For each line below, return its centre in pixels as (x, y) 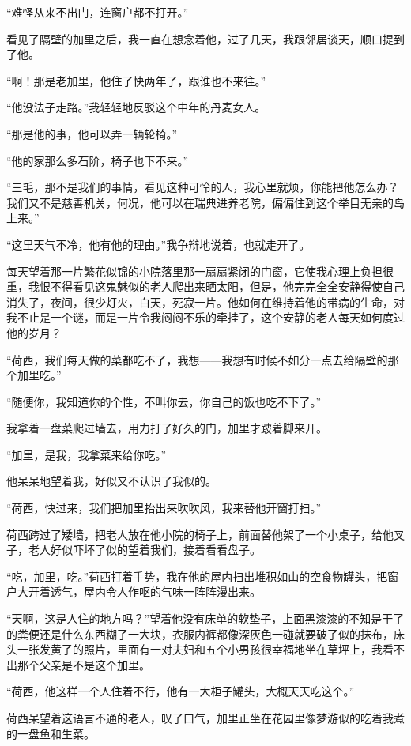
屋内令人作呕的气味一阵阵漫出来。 (172, 592)
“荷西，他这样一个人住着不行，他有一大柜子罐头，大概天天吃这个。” (181, 691)
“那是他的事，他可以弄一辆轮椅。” (92, 133)
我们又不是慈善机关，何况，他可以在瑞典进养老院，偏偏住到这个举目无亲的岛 (205, 202)
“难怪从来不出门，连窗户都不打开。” (98, 12)
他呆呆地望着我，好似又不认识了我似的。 (111, 481)
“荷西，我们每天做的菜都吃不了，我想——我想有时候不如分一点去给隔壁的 (197, 359)
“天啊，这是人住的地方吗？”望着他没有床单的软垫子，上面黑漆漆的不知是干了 (205, 618)
